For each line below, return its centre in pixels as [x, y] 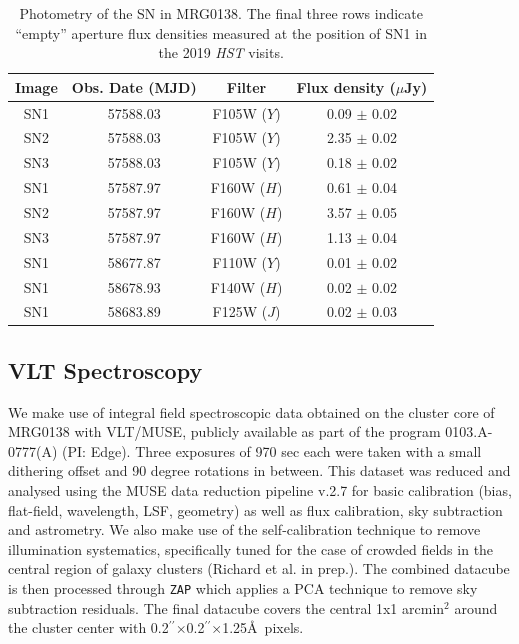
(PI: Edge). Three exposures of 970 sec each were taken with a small [272, 450]
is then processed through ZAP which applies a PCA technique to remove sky [243, 588]
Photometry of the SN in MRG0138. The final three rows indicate [221, 13]
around [476, 607]
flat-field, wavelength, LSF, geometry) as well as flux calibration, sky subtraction [255, 509]
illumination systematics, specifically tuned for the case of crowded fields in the [251, 548]
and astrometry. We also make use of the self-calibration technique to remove [244, 529]
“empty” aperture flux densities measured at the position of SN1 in [221, 32]
